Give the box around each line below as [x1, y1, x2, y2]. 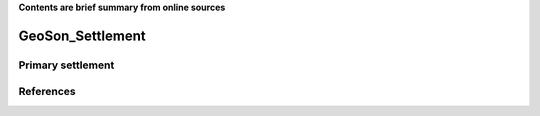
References [18, 85, 76, 99]
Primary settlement [18, 58, 115, 72]
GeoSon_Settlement [18, 27, 146, 44]
